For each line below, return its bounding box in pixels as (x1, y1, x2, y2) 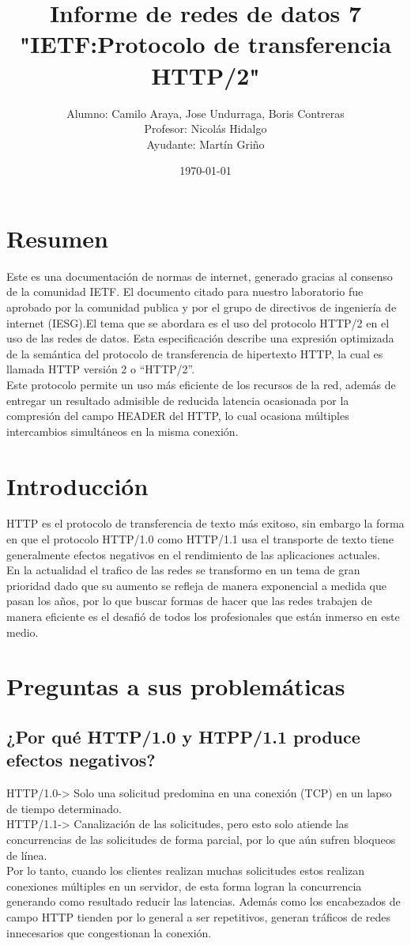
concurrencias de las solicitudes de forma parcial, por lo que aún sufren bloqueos (6, 831, 396, 847)
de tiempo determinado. (6, 800, 122, 816)
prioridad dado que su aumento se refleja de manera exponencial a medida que (6, 577, 386, 593)
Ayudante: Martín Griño (146, 135, 265, 152)
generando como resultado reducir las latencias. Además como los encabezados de (6, 893, 401, 910)
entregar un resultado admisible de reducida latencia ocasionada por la (6, 392, 349, 408)
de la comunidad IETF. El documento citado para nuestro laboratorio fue (6, 283, 364, 300)
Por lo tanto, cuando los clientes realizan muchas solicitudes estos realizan (6, 862, 365, 879)
